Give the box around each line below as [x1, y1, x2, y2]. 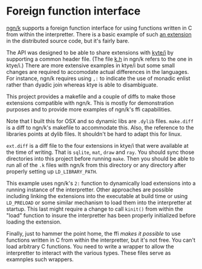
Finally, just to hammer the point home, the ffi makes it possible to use [6, 230, 181, 237]
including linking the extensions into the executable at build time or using [6, 192, 188, 199]
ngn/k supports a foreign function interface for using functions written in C [6, 24, 192, 32]
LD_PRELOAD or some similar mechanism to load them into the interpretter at [6, 199, 192, 206]
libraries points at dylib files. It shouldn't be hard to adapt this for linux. [6, 130, 183, 138]
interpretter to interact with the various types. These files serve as [6, 249, 171, 256]
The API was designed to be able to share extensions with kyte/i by [6, 48, 174, 56]
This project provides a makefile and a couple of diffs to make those [6, 93, 176, 100]
